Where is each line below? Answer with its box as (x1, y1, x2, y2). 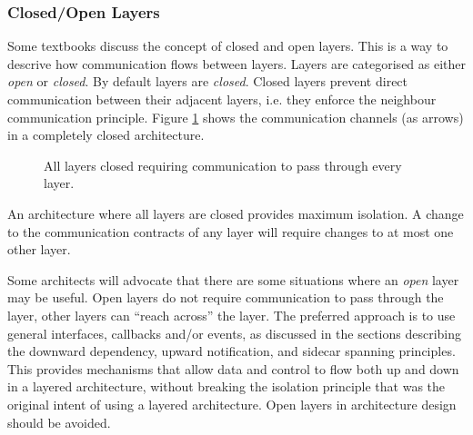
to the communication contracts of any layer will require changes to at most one (7, 222, 454, 241)
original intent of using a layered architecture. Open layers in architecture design (7, 394, 457, 413)
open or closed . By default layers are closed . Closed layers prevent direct (7, 72, 408, 91)
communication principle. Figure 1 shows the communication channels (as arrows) (7, 107, 464, 126)
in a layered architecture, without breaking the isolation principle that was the (7, 377, 446, 396)
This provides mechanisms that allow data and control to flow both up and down (7, 359, 459, 378)
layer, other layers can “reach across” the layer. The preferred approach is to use (7, 305, 456, 324)
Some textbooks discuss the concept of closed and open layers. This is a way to (7, 36, 448, 55)
